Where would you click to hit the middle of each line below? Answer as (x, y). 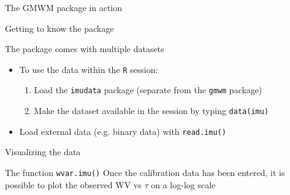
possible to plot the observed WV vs (73, 184)
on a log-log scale (183, 184)
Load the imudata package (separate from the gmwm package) (148, 90)
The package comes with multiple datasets (85, 49)
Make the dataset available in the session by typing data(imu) (151, 111)
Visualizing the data (43, 152)
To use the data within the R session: (89, 69)
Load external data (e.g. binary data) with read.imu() (123, 131)
